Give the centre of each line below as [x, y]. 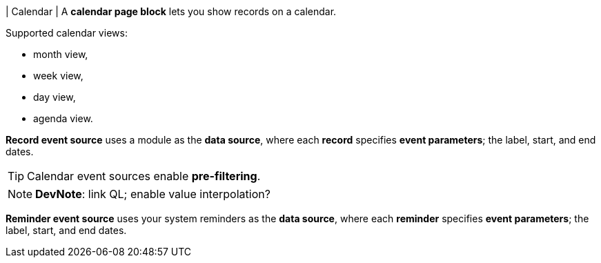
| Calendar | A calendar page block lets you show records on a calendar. [171, 11]
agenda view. [63, 118]
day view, [55, 97]
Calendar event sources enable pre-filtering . [144, 176]
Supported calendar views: [67, 33]
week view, [58, 76]
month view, [61, 54]
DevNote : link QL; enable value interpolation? [153, 194]
